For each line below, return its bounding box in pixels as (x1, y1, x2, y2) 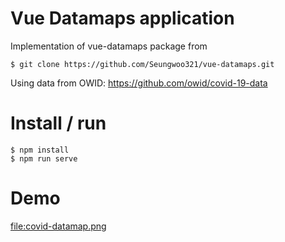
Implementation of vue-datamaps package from (10, 40, 208, 52)
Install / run (10, 112, 107, 135)
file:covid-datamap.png (10, 220, 107, 232)
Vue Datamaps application (10, 7, 235, 30)
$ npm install (10, 145, 70, 155)
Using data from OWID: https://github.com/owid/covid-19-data (10, 77, 268, 89)
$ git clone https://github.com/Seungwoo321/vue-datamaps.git (10, 59, 275, 69)
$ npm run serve (10, 153, 78, 164)
